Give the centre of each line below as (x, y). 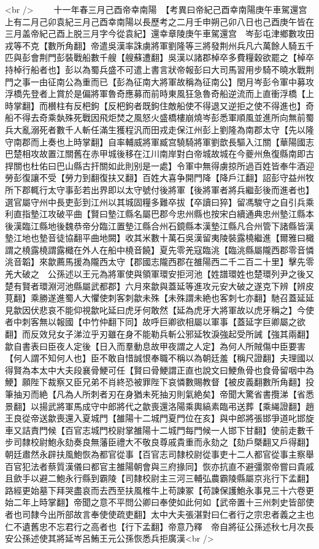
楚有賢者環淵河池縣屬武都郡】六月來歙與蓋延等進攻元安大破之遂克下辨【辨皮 (159, 286)
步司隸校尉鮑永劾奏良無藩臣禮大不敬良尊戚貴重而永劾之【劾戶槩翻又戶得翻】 (159, 442)
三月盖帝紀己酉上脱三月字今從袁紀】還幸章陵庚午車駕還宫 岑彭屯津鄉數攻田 (159, 33)
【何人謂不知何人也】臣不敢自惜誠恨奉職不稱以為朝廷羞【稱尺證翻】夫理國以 (159, 358)
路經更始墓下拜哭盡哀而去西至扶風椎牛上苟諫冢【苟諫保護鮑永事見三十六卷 (155, 490)
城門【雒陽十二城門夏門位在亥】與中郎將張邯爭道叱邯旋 (202, 418)
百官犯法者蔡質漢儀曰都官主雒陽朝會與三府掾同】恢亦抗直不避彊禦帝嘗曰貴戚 (159, 466)
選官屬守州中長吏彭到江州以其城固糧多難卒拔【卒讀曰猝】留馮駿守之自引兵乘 (159, 202)
